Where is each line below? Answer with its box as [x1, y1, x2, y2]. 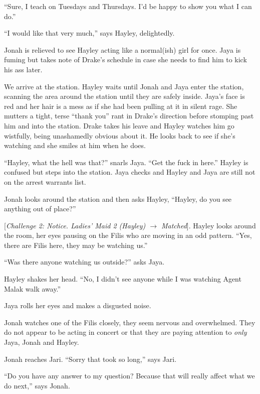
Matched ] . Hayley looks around [161, 220, 256, 230]
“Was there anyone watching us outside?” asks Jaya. [4, 256, 165, 267]
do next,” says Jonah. [4, 380, 70, 390]
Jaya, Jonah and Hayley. [4, 337, 79, 347]
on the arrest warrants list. [4, 176, 86, 187]
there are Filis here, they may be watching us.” [4, 239, 148, 250]
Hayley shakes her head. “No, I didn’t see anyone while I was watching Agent [4, 274, 241, 284]
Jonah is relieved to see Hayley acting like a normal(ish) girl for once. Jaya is [4, 44, 241, 55]
